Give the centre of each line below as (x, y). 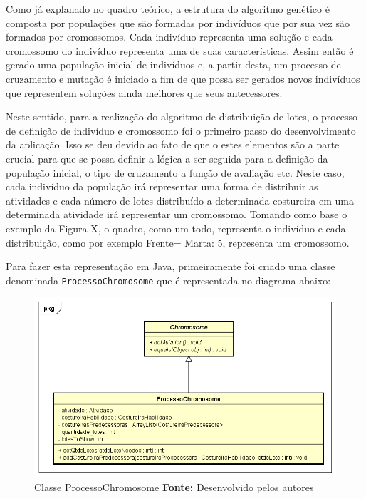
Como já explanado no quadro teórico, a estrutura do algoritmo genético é (168, 9)
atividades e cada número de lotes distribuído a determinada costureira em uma (180, 200)
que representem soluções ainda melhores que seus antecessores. (144, 92)
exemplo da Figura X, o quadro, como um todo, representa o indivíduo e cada (176, 228)
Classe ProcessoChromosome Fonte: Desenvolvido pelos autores (174, 487)
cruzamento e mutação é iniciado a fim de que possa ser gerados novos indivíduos (183, 78)
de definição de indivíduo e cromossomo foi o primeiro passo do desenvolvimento (181, 130)
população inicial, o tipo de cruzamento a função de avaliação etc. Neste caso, (175, 172)
